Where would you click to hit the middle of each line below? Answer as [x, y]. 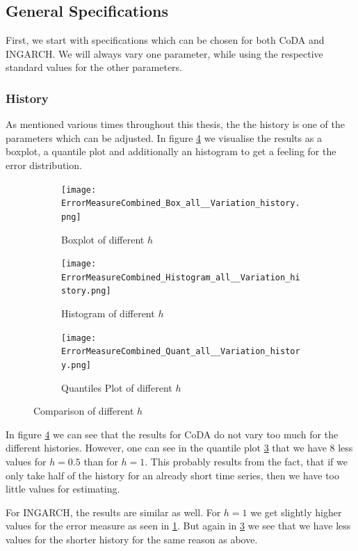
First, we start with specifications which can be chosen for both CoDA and [165, 40]
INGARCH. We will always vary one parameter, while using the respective [164, 53]
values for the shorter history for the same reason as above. [132, 540]
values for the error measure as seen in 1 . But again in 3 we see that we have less [178, 526]
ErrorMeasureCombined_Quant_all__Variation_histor [181, 352]
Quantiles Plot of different [117, 387]
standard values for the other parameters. [94, 67]
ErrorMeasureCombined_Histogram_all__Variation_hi [181, 277]
